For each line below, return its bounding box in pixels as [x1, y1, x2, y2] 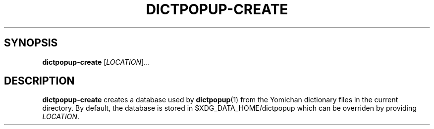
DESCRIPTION [4, 75, 75, 87]
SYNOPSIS [4, 37, 58, 49]
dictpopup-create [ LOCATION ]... [42, 57, 150, 66]
